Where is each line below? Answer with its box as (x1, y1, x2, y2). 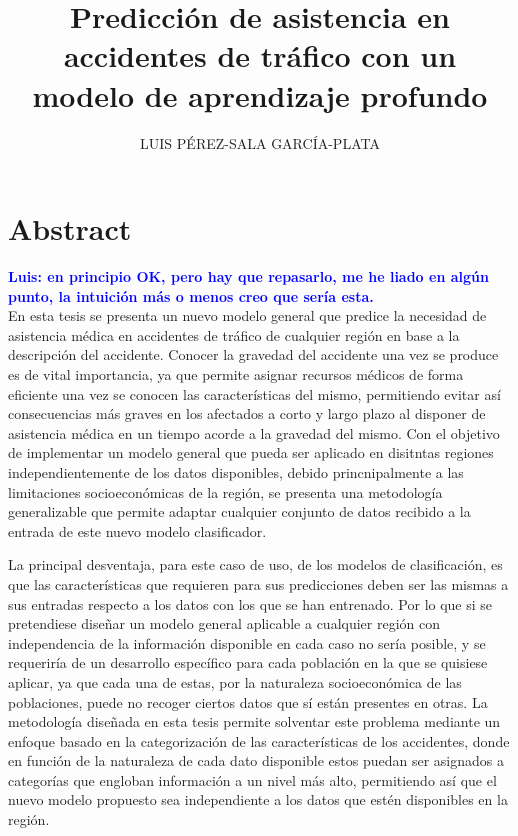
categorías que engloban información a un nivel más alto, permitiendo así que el (8, 769, 497, 790)
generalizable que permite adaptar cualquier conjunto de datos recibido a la (8, 501, 471, 522)
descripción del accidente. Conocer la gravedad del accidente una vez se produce (8, 344, 499, 365)
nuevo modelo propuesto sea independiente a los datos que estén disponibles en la (8, 789, 508, 810)
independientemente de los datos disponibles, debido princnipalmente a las (8, 461, 464, 482)
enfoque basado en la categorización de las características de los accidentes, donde (8, 730, 510, 751)
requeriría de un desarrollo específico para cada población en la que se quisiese (8, 652, 488, 673)
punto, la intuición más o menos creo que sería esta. (8, 285, 374, 306)
